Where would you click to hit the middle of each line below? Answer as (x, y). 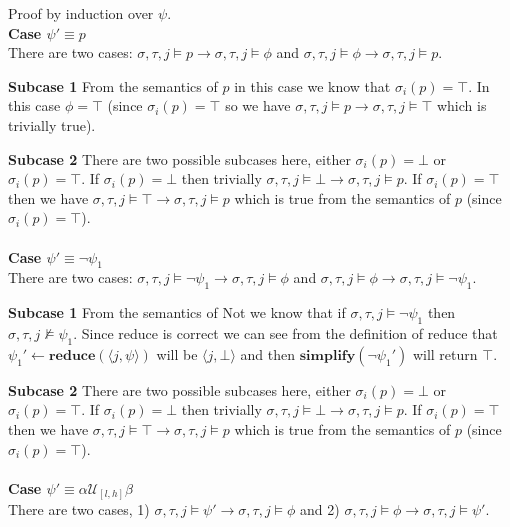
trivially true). (52, 124)
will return (445, 353)
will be (177, 353)
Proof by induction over (81, 13)
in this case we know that (312, 85)
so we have (258, 105)
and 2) (320, 509)
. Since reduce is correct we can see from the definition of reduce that (285, 332)
